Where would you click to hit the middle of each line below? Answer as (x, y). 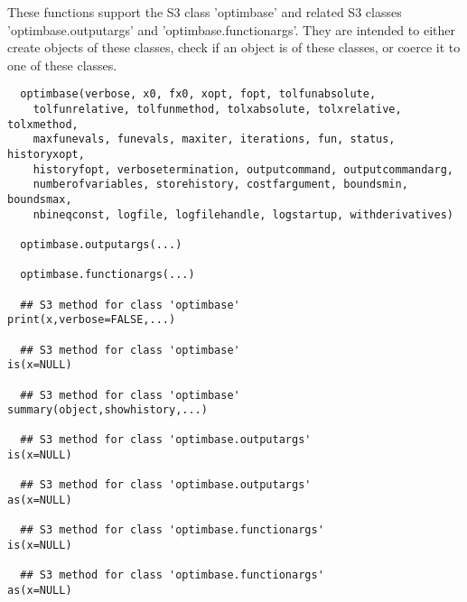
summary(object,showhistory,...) (107, 410)
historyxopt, (46, 154)
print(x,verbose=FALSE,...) (92, 320)
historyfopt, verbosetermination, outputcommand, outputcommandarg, (243, 169)
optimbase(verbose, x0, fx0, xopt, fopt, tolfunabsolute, (198, 94)
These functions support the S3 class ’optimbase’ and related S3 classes (205, 12)
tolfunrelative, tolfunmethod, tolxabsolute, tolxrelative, (217, 110)
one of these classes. (62, 65)
